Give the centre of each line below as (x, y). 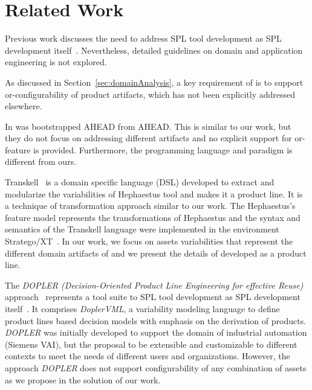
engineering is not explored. (56, 62)
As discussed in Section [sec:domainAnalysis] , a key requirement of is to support (154, 82)
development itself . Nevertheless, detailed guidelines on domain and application (154, 50)
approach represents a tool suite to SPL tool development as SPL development (153, 297)
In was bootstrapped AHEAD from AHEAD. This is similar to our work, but (148, 126)
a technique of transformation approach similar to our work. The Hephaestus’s (150, 206)
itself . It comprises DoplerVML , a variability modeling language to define (142, 308)
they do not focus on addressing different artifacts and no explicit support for (148, 138)
